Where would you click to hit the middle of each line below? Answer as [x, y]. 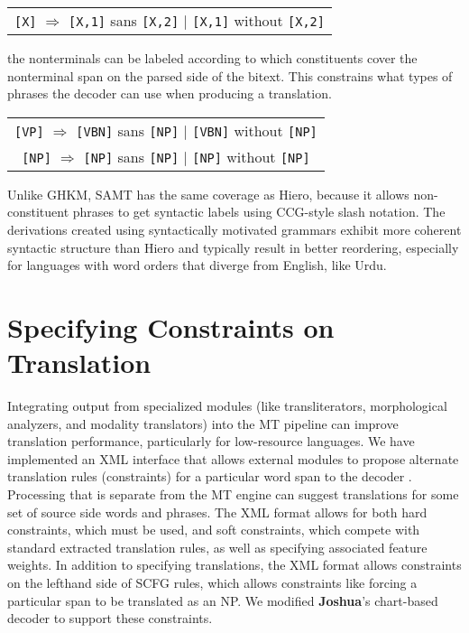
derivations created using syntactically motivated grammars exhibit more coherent [234, 229]
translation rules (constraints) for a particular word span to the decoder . [210, 476]
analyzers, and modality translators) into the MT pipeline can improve [203, 423]
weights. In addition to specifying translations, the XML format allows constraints [234, 565]
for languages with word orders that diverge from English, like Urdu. [197, 265]
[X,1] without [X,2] [258, 20]
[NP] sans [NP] [131, 156]
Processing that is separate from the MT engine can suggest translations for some [233, 494]
